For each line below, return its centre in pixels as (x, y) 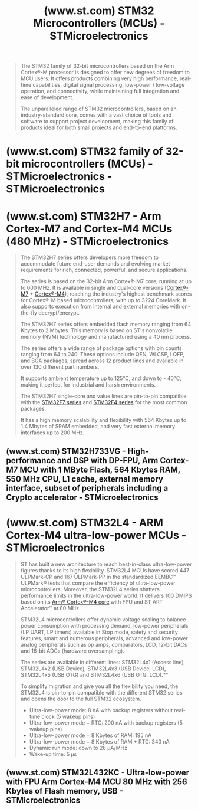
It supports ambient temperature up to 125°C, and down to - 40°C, (101, 378)
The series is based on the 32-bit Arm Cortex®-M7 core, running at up (106, 281)
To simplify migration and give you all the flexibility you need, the (99, 686)
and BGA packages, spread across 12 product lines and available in (102, 361)
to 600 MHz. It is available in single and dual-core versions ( (93, 288)
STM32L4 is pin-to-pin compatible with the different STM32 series (101, 692)
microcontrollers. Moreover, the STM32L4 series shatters (90, 589)
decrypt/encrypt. (59, 313)
